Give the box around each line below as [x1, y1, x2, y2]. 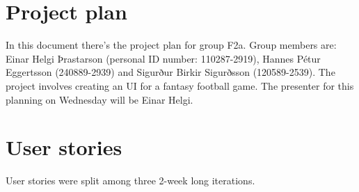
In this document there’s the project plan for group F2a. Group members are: [6, 38, 337, 52]
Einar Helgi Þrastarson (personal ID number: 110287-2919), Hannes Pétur [6, 51, 321, 65]
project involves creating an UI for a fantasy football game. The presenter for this [6, 78, 354, 93]
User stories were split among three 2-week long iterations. [6, 173, 255, 188]
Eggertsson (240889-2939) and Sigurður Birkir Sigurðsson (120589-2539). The [6, 65, 335, 79]
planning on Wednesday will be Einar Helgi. [6, 92, 193, 106]
